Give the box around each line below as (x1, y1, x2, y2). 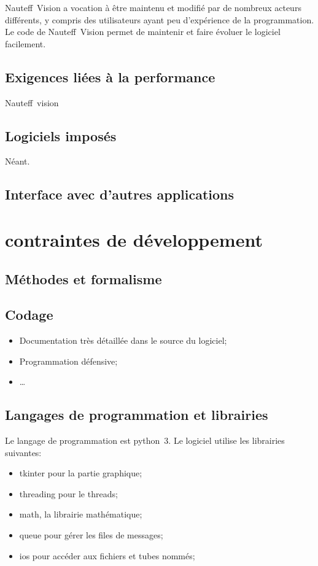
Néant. (5, 155, 30, 168)
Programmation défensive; (19, 354, 118, 367)
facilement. (5, 37, 46, 50)
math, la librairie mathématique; (19, 508, 142, 521)
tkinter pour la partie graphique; (19, 467, 142, 479)
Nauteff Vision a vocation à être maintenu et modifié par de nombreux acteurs (5, 1, 301, 14)
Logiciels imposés (5, 126, 117, 145)
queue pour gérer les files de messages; (19, 529, 163, 541)
